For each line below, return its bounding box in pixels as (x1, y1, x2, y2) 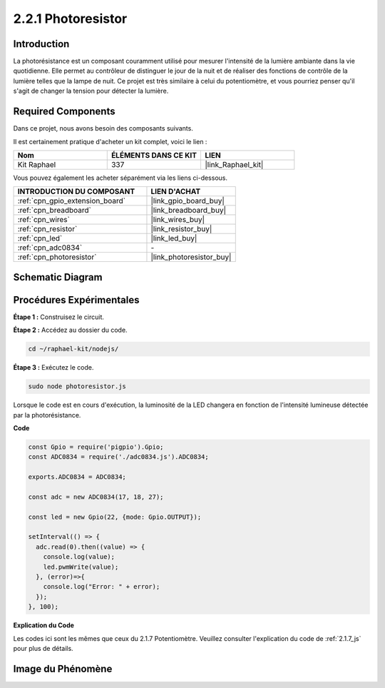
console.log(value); (43, 553, 115, 561)
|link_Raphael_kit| (205, 159, 264, 169)
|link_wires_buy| (150, 215, 205, 225)
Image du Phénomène (13, 662, 113, 674)
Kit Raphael (17, 159, 56, 169)
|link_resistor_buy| (150, 224, 212, 234)
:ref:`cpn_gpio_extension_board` (17, 196, 126, 206)
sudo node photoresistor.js (28, 383, 126, 390)
